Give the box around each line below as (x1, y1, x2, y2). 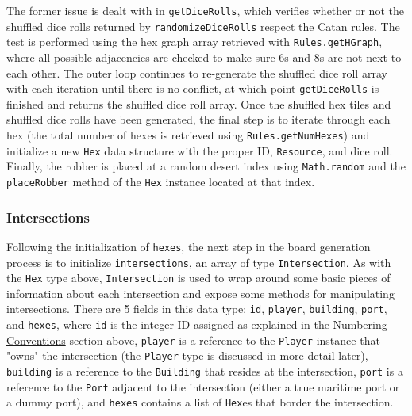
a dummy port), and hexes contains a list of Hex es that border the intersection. (6, 394, 394, 410)
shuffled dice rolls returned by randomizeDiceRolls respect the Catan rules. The (6, 17, 400, 34)
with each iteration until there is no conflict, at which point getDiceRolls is (6, 80, 379, 97)
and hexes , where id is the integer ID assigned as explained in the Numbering (6, 316, 387, 333)
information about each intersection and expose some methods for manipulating (6, 284, 395, 301)
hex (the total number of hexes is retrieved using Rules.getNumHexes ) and (6, 127, 370, 143)
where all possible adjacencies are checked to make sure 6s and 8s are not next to (6, 48, 402, 65)
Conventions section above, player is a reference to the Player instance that (6, 331, 380, 348)
